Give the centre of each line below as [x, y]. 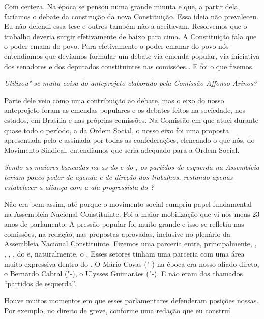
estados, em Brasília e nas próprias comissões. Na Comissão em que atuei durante [131, 120]
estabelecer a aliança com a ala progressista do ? [79, 187]
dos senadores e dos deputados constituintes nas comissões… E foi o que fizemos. [129, 66]
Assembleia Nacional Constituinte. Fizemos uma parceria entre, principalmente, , [130, 244]
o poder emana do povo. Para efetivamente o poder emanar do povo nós [116, 46]
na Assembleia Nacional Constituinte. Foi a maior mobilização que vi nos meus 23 [132, 214]
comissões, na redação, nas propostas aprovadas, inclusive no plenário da [117, 233]
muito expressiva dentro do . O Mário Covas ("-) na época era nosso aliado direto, [132, 263]
